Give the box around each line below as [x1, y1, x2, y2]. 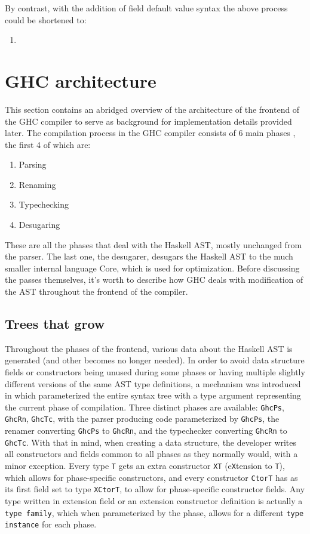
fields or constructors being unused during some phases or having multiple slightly [5, 366, 305, 378]
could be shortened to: [5, 13, 87, 26]
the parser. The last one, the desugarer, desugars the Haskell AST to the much [5, 250, 293, 263]
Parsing [19, 158, 47, 171]
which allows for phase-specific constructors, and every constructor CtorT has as [5, 471, 298, 483]
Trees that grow [5, 314, 105, 333]
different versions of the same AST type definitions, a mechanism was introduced [5, 377, 301, 390]
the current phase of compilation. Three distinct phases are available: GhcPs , [5, 400, 284, 413]
